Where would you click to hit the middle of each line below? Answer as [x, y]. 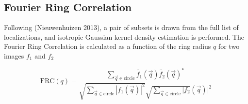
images [14, 55]
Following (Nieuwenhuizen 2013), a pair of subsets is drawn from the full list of [121, 27]
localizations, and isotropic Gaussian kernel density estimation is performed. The [124, 37]
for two [229, 46]
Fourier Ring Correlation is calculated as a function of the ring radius [107, 46]
